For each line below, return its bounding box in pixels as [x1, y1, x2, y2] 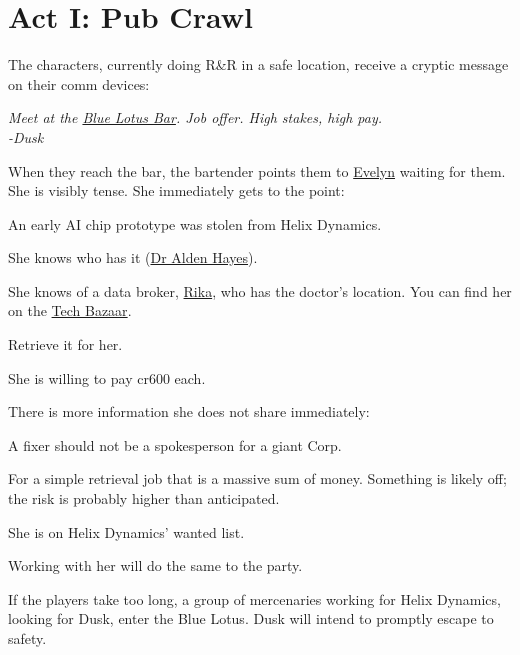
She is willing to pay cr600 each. [8, 367, 206, 388]
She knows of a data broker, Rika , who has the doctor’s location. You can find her [8, 280, 512, 301]
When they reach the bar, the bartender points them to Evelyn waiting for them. [8, 160, 506, 181]
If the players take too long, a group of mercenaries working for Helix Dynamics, [8, 588, 501, 609]
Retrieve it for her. [8, 334, 123, 355]
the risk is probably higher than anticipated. [8, 488, 280, 509]
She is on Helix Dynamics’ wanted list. [8, 521, 245, 542]
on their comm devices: [8, 73, 150, 94]
